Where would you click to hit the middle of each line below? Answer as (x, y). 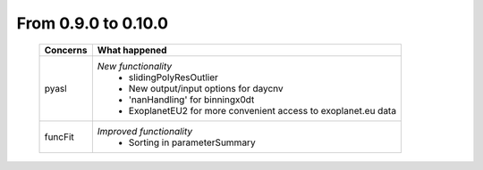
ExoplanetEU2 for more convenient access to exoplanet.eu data (263, 110)
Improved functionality (145, 131)
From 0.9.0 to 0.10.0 (93, 23)
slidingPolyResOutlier (174, 77)
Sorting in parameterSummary (192, 142)
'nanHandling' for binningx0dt (191, 100)
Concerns (66, 50)
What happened (132, 50)
